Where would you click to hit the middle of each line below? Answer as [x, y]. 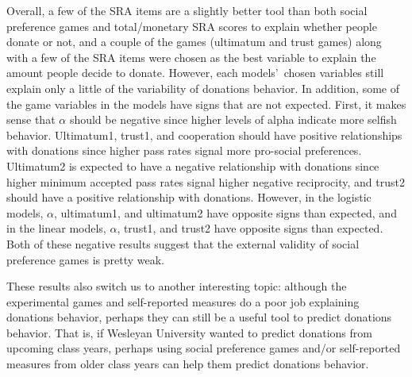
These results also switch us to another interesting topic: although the [177, 286]
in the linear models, [56, 228]
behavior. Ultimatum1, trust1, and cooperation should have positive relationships [204, 135]
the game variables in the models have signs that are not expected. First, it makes [206, 104]
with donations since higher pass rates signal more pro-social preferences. [184, 150]
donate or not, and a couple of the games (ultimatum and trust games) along [194, 42]
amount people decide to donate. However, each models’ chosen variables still [195, 73]
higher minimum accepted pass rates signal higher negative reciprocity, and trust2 [206, 181]
